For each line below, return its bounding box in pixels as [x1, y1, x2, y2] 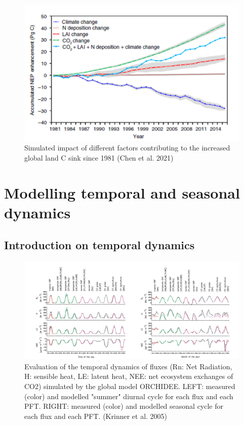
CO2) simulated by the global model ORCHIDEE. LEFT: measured [24, 380, 235, 391]
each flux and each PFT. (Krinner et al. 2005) [24, 410, 168, 421]
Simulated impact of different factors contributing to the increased [24, 142, 230, 153]
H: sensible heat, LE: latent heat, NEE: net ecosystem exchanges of [24, 371, 233, 381]
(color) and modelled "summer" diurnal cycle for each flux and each [24, 391, 233, 401]
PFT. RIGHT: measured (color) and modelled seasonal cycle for [24, 401, 224, 411]
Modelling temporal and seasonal [4, 182, 240, 203]
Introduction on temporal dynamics [4, 237, 195, 252]
